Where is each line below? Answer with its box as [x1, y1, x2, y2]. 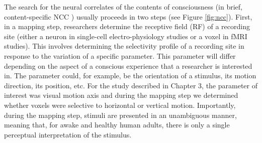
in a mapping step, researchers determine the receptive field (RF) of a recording [4, 21, 250, 32]
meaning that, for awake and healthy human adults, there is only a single [4, 119, 230, 130]
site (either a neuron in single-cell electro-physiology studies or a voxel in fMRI [4, 31, 247, 41]
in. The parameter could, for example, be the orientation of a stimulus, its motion [4, 70, 256, 81]
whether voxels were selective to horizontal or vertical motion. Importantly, [4, 99, 236, 110]
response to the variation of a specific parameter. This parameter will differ [4, 50, 236, 61]
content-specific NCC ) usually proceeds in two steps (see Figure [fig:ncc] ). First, [4, 11, 252, 22]
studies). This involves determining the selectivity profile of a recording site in [4, 41, 244, 51]
